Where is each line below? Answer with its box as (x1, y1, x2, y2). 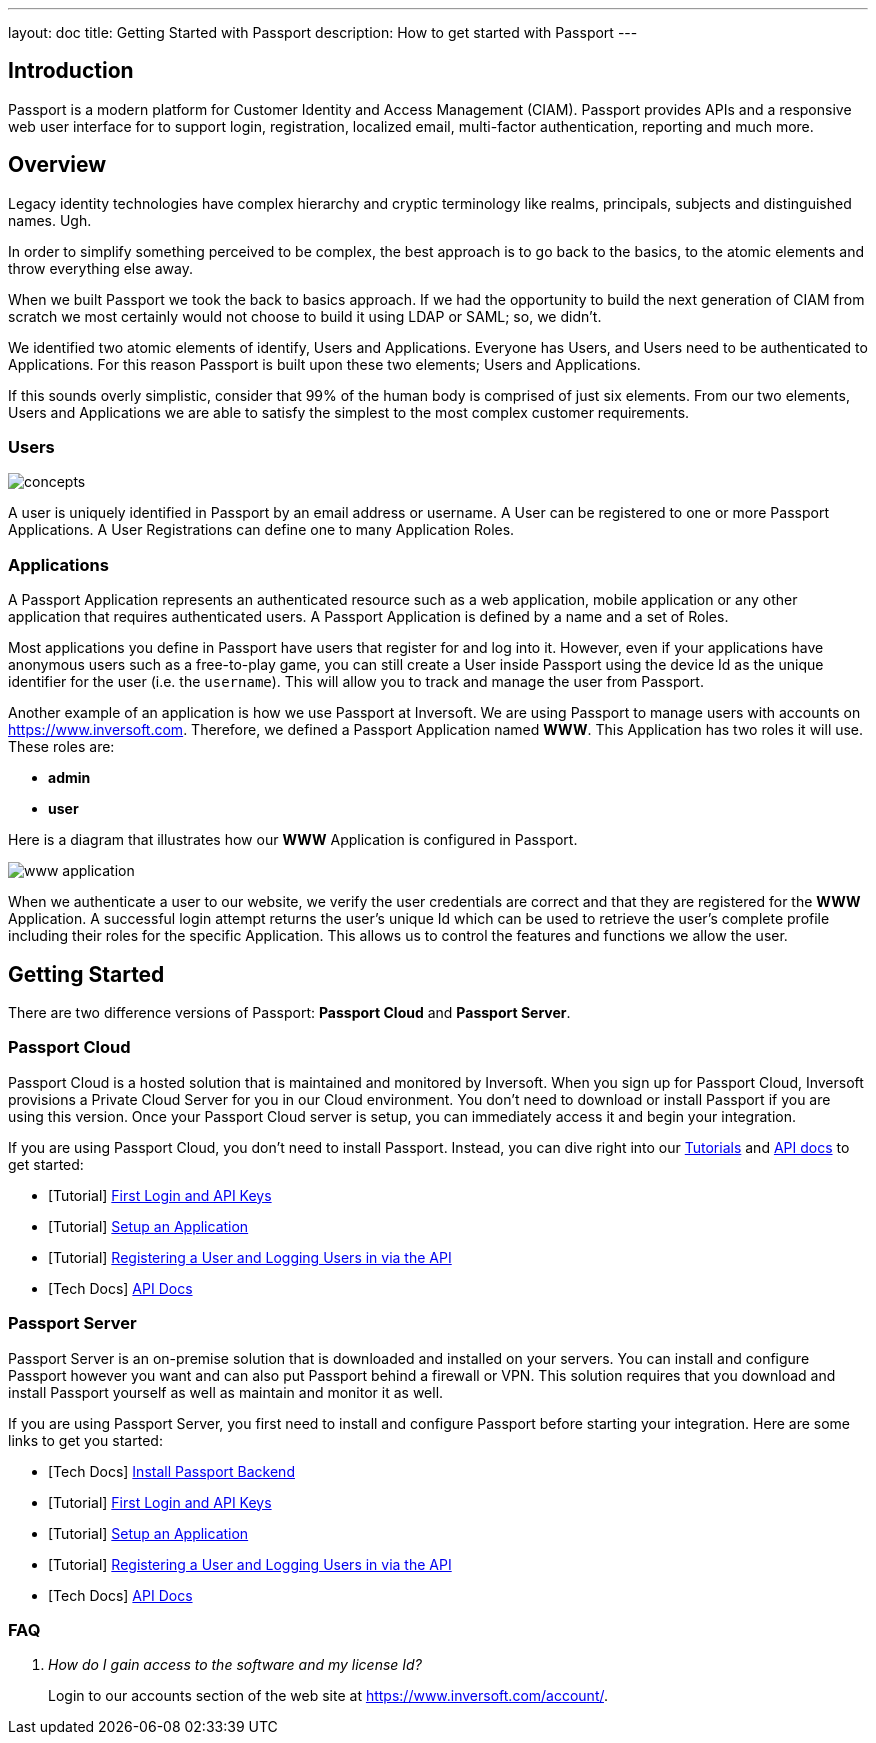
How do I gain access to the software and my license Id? (48, 1656, 422, 1674)
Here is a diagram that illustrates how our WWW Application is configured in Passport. (8, 831, 578, 849)
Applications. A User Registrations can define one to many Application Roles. (8, 521, 515, 539)
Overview (8, 152, 107, 178)
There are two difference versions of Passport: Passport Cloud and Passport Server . (8, 1004, 571, 1022)
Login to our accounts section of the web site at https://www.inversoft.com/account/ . (48, 1687, 609, 1705)
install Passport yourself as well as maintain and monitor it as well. (8, 1383, 444, 1401)
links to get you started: (8, 1431, 163, 1449)
